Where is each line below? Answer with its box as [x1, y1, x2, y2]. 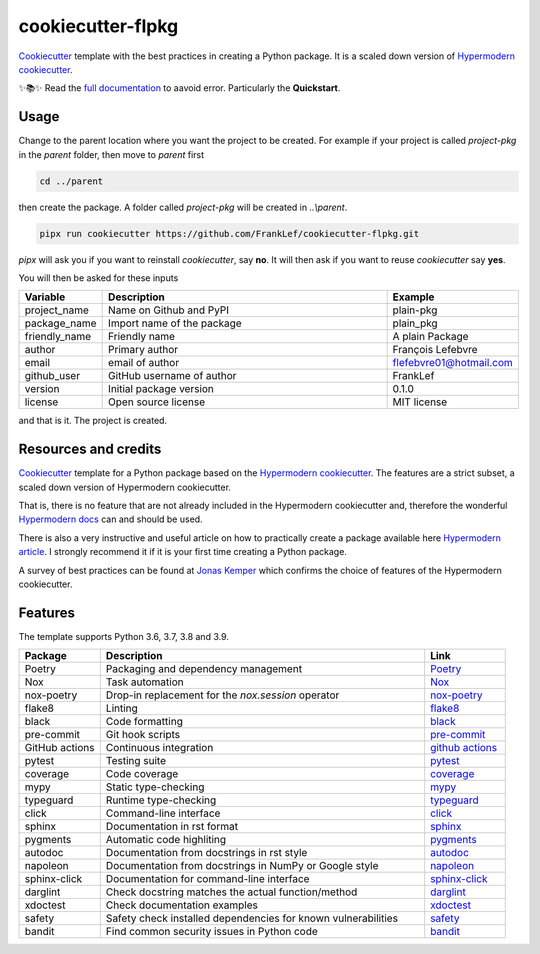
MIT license [392, 395, 448, 409]
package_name [24, 316, 97, 330]
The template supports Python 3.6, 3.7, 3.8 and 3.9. [18, 630, 230, 642]
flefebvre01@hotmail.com [392, 356, 514, 370]
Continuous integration [105, 741, 214, 755]
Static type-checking [105, 780, 205, 794]
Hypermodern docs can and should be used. [18, 513, 204, 525]
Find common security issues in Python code [105, 925, 319, 939]
